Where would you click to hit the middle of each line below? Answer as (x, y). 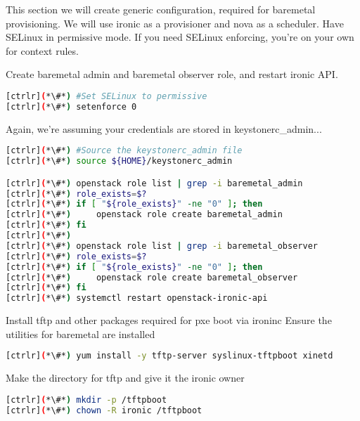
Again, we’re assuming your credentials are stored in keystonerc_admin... (164, 128)
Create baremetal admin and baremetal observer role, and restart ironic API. (172, 74)
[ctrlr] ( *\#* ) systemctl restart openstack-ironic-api (137, 298)
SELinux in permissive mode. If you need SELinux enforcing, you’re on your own (180, 37)
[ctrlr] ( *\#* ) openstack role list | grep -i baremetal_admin (154, 183)
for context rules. (42, 50)
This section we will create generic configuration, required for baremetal (161, 9)
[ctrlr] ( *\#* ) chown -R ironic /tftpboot (104, 410)
